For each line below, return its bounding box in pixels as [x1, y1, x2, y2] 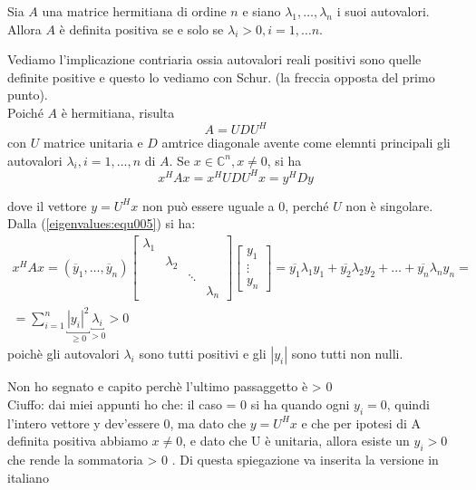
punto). [7, 85, 48, 104]
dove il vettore [7, 196, 87, 215]
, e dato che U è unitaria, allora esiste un [182, 431, 410, 450]
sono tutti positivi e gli [139, 344, 267, 363]
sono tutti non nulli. [291, 344, 403, 363]
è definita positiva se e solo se [59, 19, 224, 38]
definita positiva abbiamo [7, 431, 148, 450]
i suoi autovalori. [336, 2, 430, 20]
